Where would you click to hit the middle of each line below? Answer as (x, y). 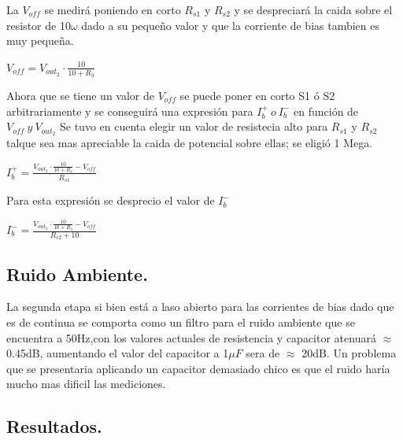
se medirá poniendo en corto (113, 9)
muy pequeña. (40, 41)
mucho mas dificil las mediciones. (86, 384)
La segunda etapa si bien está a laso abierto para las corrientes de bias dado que (200, 307)
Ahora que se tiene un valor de (80, 96)
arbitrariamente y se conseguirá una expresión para (130, 111)
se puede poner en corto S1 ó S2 (257, 96)
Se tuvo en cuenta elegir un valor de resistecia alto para (194, 126)
